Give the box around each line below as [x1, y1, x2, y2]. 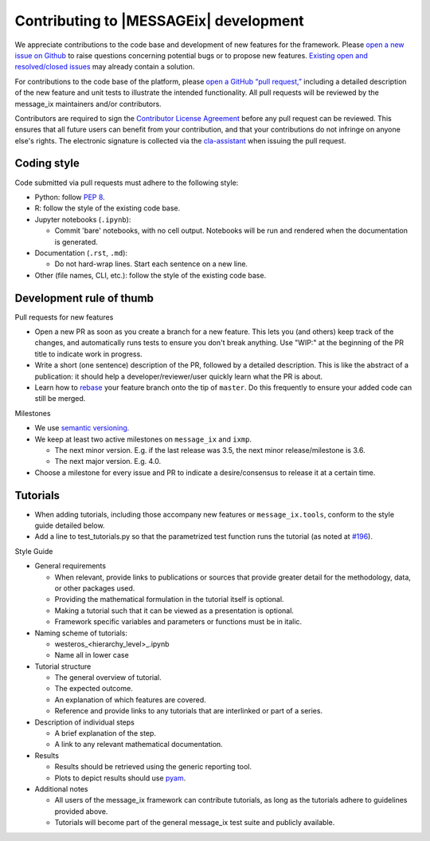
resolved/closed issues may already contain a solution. [14, 62, 195, 72]
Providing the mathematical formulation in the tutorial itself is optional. [54, 595, 284, 604]
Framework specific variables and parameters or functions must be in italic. [54, 617, 303, 627]
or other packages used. [54, 583, 135, 593]
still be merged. [34, 394, 86, 403]
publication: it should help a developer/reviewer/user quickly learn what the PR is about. [34, 371, 322, 381]
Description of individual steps [34, 717, 135, 727]
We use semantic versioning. [34, 423, 130, 433]
